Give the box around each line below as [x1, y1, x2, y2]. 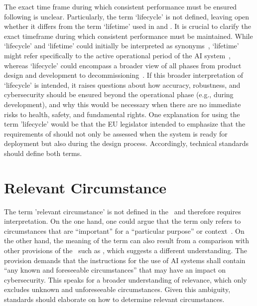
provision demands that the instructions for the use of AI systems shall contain [4, 255, 246, 265]
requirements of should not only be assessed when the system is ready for [4, 128, 228, 139]
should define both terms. [4, 148, 82, 158]
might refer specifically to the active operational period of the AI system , [4, 50, 231, 60]
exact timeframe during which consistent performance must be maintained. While [4, 30, 253, 41]
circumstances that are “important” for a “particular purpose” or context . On [4, 225, 245, 236]
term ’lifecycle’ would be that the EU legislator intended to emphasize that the [4, 119, 246, 129]
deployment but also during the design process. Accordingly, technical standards [4, 138, 249, 149]
